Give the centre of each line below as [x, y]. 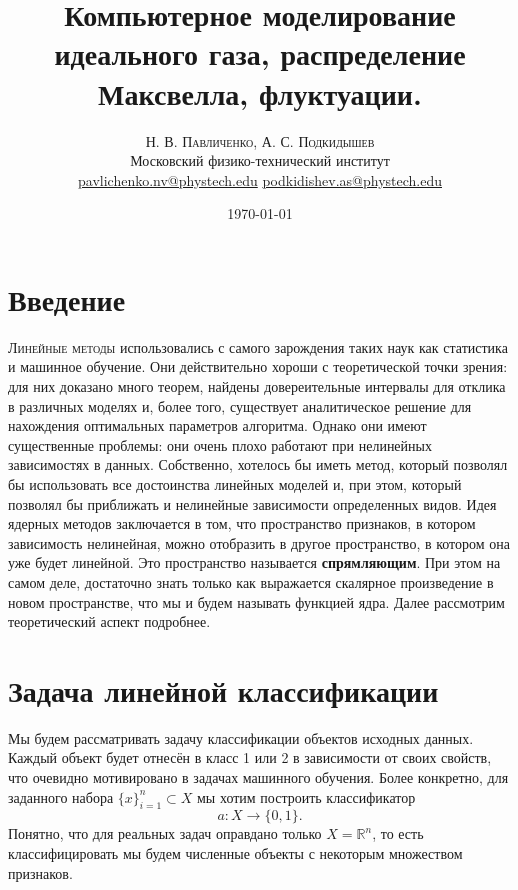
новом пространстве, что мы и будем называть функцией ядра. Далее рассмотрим [256, 601]
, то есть [398, 833]
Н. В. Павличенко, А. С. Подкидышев [260, 140]
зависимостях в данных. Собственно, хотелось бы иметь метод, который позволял [258, 464]
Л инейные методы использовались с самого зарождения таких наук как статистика [258, 346]
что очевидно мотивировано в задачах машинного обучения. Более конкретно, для [258, 777]
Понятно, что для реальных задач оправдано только [165, 833]
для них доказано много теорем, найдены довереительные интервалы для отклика [257, 386]
